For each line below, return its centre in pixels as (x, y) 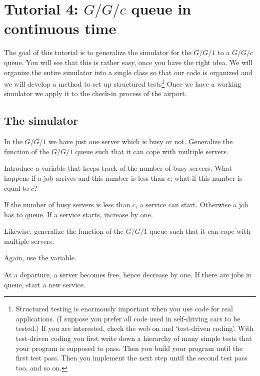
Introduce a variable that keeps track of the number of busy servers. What (118, 168)
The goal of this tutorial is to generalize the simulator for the (98, 52)
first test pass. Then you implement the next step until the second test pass (131, 358)
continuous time (60, 28)
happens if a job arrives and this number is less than (84, 177)
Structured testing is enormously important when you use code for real (124, 309)
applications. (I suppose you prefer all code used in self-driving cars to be (128, 318)
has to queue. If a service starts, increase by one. (78, 214)
